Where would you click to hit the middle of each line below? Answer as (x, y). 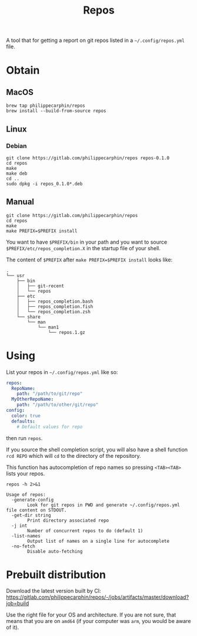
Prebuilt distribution (56, 574)
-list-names (26, 536)
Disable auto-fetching (55, 551)
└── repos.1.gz (66, 332)
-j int (19, 526)
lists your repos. (26, 473)
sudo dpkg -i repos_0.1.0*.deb (44, 183)
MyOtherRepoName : (33, 399)
